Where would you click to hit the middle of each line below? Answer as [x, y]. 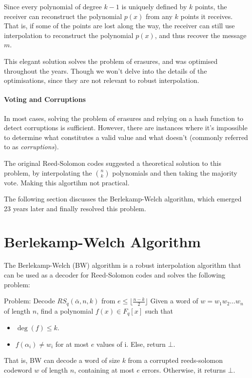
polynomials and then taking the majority [175, 172]
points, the [211, 6]
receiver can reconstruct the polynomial [63, 16]
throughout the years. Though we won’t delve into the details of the [106, 70]
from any [159, 16]
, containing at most [104, 369]
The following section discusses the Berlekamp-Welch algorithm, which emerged [123, 199]
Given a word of [174, 301]
